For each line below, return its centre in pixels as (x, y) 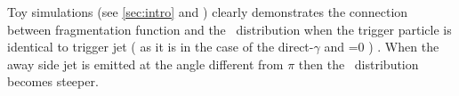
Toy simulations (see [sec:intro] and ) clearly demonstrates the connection (208, 12)
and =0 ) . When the (382, 47)
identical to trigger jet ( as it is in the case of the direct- (161, 47)
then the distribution (358, 64)
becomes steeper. (53, 81)
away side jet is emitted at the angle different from (145, 64)
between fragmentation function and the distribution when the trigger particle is (229, 29)
